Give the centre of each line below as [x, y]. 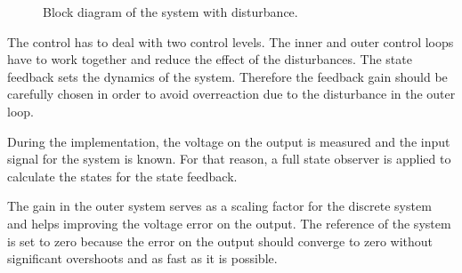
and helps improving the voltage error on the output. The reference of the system [229, 223]
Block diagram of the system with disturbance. [170, 12]
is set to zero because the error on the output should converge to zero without [220, 241]
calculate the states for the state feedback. [122, 176]
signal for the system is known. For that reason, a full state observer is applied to [229, 159]
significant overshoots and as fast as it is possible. [142, 258]
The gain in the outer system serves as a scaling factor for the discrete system [219, 206]
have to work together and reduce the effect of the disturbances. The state [210, 59]
